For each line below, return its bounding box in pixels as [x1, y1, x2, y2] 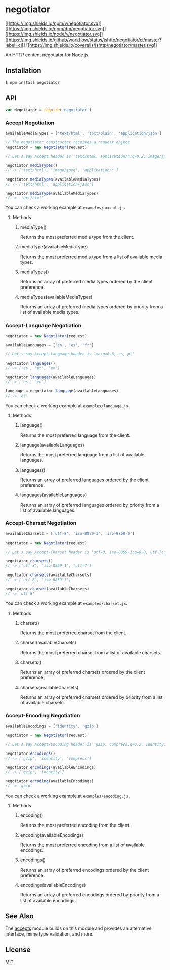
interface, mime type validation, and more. [5, 930, 94, 937]
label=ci [5, 42, 22, 48]
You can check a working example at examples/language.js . [5, 402, 130, 409]
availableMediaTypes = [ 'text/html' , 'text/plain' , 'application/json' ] [5, 131, 162, 136]
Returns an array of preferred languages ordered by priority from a [20, 501, 159, 508]
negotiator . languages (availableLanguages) [5, 375, 96, 380]
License [5, 946, 31, 954]
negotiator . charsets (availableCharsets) [5, 572, 92, 578]
